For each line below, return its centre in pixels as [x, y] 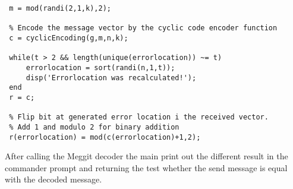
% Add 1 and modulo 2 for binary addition [94, 127]
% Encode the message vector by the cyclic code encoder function [143, 28]
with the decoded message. [53, 179]
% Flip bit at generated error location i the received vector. [139, 117]
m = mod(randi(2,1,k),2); [60, 8]
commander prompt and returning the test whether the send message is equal [146, 167]
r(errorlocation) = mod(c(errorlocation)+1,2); [105, 137]
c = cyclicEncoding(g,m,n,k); [69, 38]
